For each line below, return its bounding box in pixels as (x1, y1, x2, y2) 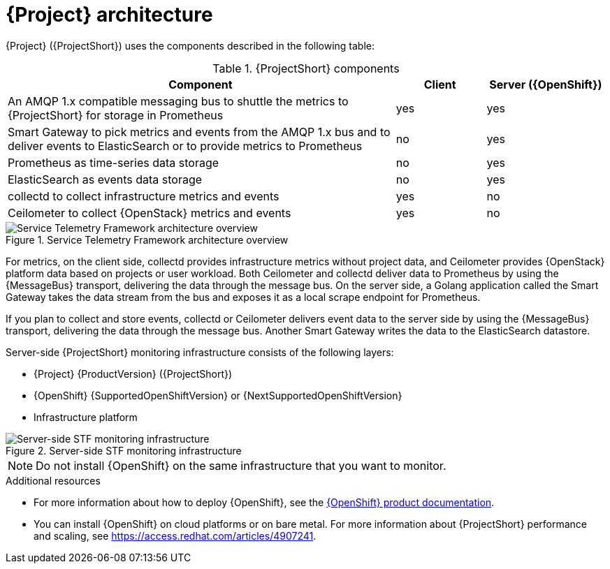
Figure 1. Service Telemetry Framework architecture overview (6, 233, 289, 246)
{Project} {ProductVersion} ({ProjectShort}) (34, 367, 233, 380)
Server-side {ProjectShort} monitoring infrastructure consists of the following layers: (6, 346, 394, 358)
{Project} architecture (6, 3, 213, 27)
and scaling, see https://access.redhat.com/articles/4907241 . (34, 529, 317, 542)
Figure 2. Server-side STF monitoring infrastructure (6, 444, 242, 457)
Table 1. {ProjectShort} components (212, 61, 400, 75)
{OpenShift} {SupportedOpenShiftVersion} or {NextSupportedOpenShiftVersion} (34, 389, 402, 401)
